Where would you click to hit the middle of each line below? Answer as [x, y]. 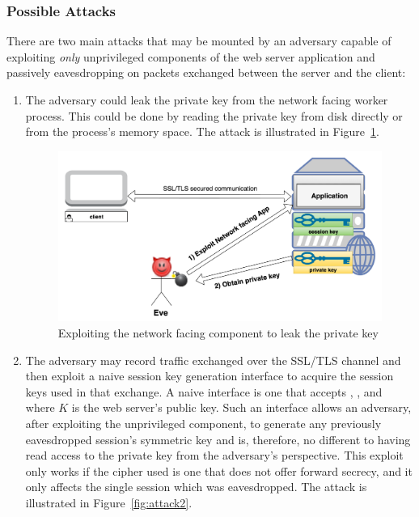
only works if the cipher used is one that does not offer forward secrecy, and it [219, 470]
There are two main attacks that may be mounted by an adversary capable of [199, 41]
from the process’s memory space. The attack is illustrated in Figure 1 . [202, 131]
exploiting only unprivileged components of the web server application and [191, 56]
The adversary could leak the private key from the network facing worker [207, 100]
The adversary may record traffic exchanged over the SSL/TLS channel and [213, 360]
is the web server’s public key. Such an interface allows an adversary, [241, 407]
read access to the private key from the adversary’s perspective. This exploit [214, 455]
